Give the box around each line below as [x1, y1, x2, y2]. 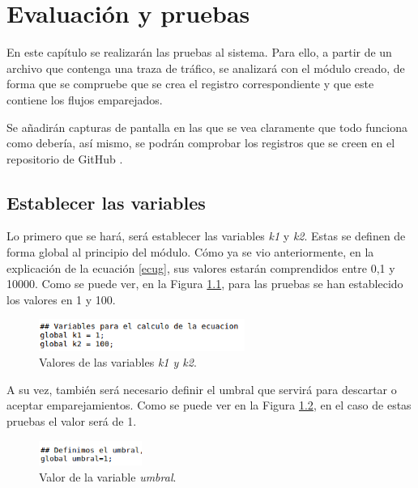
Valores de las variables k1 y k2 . [39, 354, 197, 371]
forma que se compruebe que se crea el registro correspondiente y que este [6, 75, 374, 92]
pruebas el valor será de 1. [6, 413, 137, 430]
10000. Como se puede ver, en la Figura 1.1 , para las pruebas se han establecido [6, 275, 403, 292]
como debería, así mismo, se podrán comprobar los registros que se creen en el [6, 134, 395, 151]
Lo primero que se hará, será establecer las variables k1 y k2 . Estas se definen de [6, 227, 406, 244]
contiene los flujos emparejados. [6, 91, 163, 108]
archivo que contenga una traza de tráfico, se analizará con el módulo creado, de [6, 59, 405, 76]
